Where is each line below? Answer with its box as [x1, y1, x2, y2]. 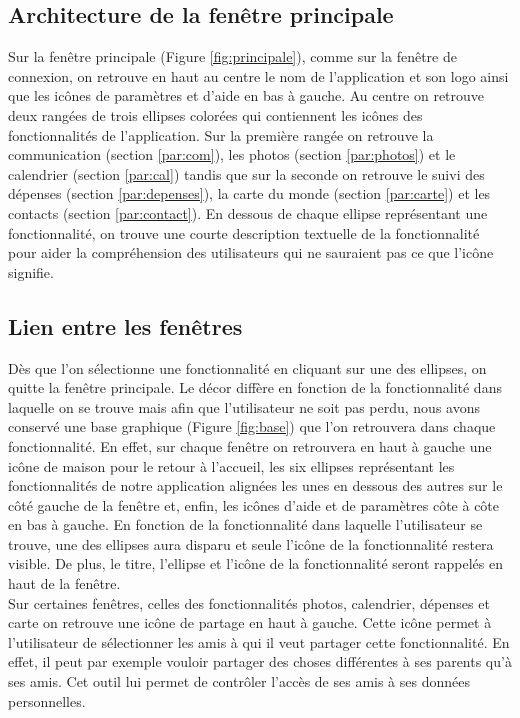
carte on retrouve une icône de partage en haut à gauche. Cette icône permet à [8, 612, 492, 633]
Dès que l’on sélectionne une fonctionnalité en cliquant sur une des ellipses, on [8, 357, 487, 378]
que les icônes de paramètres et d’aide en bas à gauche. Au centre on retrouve [8, 85, 485, 106]
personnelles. [8, 690, 86, 711]
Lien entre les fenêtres [8, 310, 243, 341]
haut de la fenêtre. [8, 573, 121, 594]
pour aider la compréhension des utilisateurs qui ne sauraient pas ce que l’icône [8, 242, 494, 263]
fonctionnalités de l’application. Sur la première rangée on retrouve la [8, 124, 434, 145]
